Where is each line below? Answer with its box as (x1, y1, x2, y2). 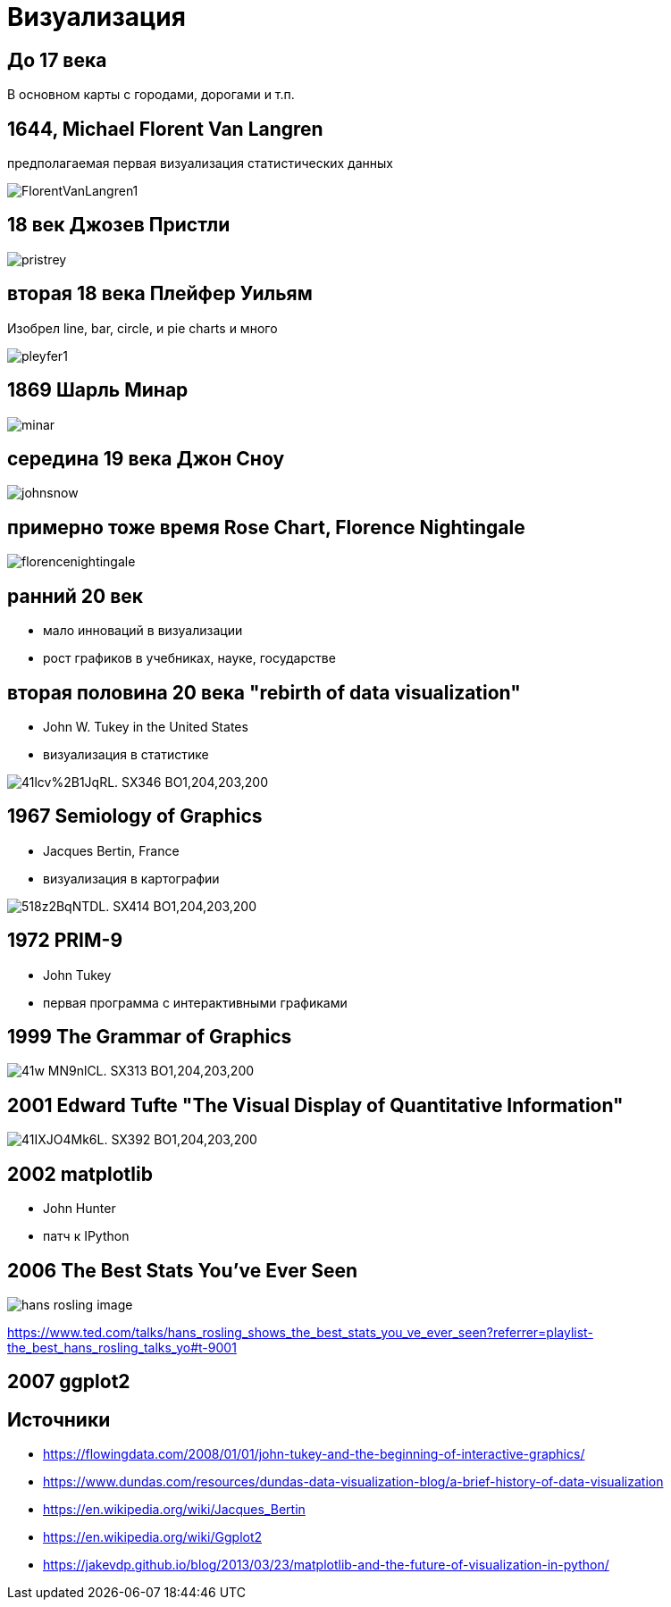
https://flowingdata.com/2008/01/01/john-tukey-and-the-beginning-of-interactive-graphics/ (43, 1446, 585, 1462)
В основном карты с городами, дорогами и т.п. (7, 87, 295, 103)
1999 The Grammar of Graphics (7, 1025, 292, 1049)
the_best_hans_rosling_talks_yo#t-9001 (7, 1339, 237, 1355)
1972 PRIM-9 (7, 929, 123, 952)
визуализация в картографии (43, 870, 220, 886)
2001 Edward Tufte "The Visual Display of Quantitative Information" (7, 1093, 624, 1117)
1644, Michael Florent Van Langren (7, 117, 323, 140)
